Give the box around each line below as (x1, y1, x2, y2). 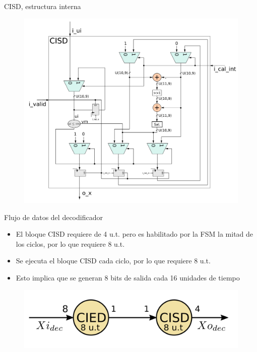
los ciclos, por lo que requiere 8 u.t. (16, 238, 125, 249)
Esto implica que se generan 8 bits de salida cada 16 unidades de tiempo (16, 272, 240, 283)
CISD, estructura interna (4, 1, 81, 11)
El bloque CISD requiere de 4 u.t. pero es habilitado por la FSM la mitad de (16, 229, 253, 239)
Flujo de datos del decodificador (4, 212, 103, 222)
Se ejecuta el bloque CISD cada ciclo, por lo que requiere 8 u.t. (16, 255, 211, 266)
